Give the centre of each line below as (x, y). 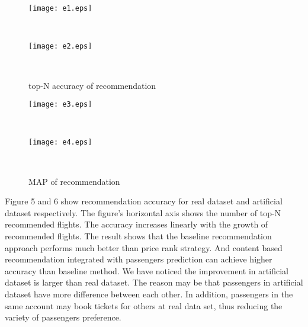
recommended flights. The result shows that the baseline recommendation (138, 235)
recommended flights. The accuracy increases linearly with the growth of (137, 224)
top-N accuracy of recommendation (92, 85)
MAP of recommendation (74, 181)
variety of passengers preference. (63, 317)
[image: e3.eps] (60, 105)
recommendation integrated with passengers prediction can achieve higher (139, 259)
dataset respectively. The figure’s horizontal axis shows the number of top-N (143, 212)
